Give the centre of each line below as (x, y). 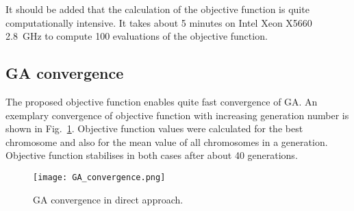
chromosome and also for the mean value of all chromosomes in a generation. (167, 141)
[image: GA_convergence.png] (99, 177)
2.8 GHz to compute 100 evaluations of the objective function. (137, 36)
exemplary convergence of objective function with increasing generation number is (177, 115)
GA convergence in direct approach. (108, 199)
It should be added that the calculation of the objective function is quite (157, 9)
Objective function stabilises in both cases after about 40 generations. (152, 155)
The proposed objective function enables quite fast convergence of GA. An (162, 101)
